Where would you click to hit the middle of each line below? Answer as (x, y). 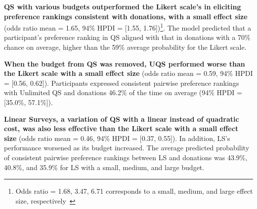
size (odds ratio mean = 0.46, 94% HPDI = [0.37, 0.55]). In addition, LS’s (117, 138)
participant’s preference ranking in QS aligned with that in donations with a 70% (127, 37)
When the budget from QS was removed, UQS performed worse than (125, 63)
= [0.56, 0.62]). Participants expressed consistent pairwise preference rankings (122, 83)
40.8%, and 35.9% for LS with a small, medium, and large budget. (104, 167)
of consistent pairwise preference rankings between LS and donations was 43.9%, (126, 157)
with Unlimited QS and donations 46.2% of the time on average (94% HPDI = (123, 92)
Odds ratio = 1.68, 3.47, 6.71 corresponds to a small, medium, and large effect (134, 191)
